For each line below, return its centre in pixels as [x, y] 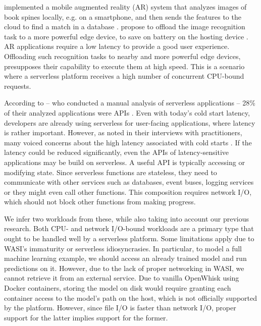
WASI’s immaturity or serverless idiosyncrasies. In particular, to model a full [123, 248]
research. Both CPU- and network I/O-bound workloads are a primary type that [129, 228]
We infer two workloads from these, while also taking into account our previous [127, 218]
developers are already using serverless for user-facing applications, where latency [130, 122]
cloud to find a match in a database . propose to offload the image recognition [125, 26]
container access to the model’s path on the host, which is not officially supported [131, 297]
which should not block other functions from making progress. [100, 202]
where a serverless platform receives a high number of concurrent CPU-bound [124, 76]
